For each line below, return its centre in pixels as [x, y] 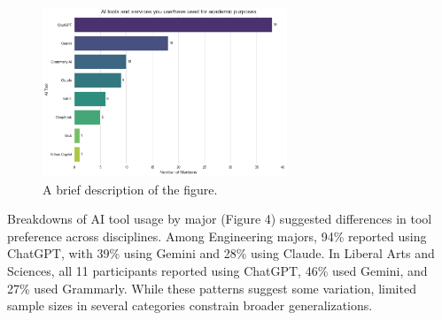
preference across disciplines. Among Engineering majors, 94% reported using [217, 236]
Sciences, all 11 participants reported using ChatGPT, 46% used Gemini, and [217, 271]
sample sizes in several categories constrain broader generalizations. [190, 305]
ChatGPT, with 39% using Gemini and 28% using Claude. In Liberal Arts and [221, 253]
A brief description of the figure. [130, 189]
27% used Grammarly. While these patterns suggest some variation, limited [212, 288]
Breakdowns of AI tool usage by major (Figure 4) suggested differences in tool [220, 219]
